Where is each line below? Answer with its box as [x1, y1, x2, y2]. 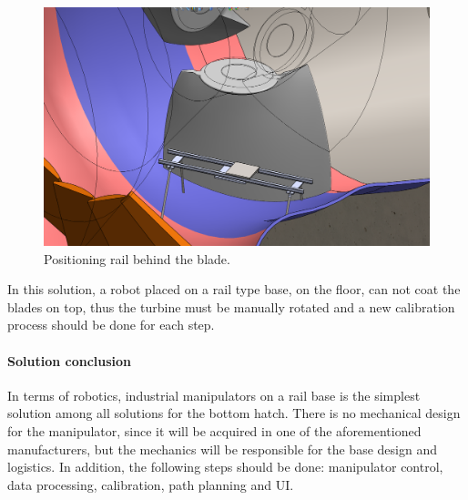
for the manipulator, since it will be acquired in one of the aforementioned [7, 422, 422, 441]
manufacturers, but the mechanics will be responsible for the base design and [7, 439, 437, 458]
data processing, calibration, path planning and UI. [7, 474, 294, 494]
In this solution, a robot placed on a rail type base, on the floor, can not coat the [7, 280, 461, 299]
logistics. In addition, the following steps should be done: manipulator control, [7, 457, 443, 476]
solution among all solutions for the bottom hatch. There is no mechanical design [7, 403, 461, 423]
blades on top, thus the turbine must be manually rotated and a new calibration [7, 297, 455, 316]
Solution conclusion [7, 351, 132, 370]
